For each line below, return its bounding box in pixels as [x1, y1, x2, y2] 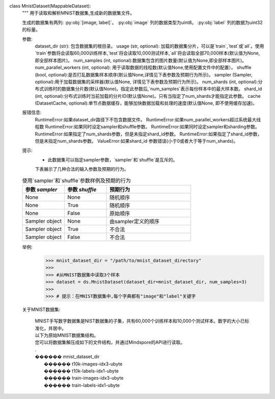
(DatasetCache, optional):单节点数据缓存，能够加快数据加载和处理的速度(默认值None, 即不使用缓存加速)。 [35, 100, 257, 107]
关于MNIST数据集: [22, 306, 61, 312]
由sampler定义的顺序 [109, 218, 160, 225]
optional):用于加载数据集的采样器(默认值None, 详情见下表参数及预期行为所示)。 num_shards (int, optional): [35, 78, 258, 85]
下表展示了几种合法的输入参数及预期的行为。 [35, 166, 129, 172]
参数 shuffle [67, 186, 97, 193]
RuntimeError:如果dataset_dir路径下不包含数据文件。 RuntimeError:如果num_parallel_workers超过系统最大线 [35, 116, 261, 122]
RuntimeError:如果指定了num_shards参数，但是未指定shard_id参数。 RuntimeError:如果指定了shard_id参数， [35, 130, 262, 137]
